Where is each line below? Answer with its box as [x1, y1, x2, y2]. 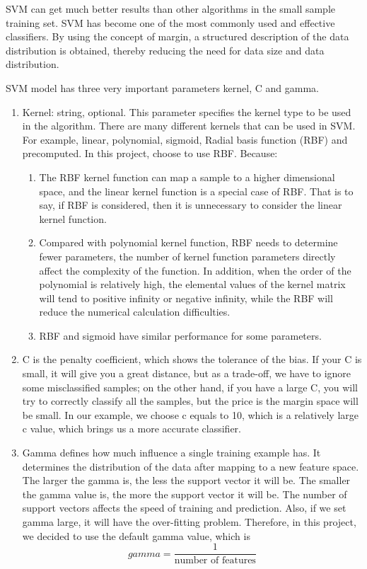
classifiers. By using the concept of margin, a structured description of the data [6, 29, 349, 44]
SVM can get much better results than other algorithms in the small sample [6, 1, 336, 16]
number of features [174, 556, 256, 566]
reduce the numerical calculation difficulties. [39, 304, 231, 319]
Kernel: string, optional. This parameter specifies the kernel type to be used [22, 104, 351, 119]
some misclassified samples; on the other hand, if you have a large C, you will [22, 379, 358, 394]
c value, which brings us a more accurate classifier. [22, 421, 241, 436]
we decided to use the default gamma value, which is [22, 528, 250, 543]
